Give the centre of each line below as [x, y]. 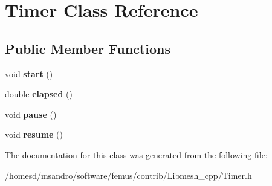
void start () [29, 73]
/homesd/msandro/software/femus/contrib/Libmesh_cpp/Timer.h [128, 175]
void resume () [34, 134]
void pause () [31, 114]
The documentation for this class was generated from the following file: [136, 154]
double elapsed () [39, 94]
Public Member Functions [88, 48]
